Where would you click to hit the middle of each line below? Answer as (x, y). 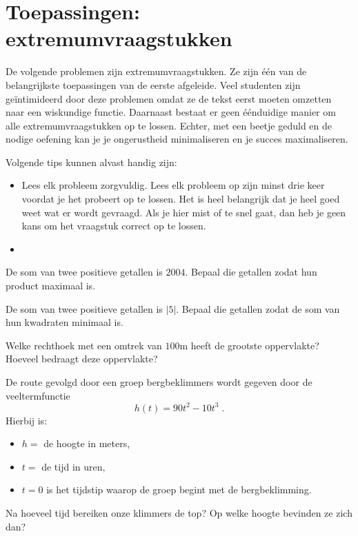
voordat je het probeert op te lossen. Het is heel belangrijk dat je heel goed (181, 199)
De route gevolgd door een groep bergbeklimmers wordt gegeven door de (159, 382)
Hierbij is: (27, 420)
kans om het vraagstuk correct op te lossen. (114, 226)
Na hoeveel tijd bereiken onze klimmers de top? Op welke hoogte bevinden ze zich (179, 513)
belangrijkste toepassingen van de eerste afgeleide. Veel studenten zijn (153, 84)
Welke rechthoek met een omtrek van (84, 345)
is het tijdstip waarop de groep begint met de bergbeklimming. (179, 489)
